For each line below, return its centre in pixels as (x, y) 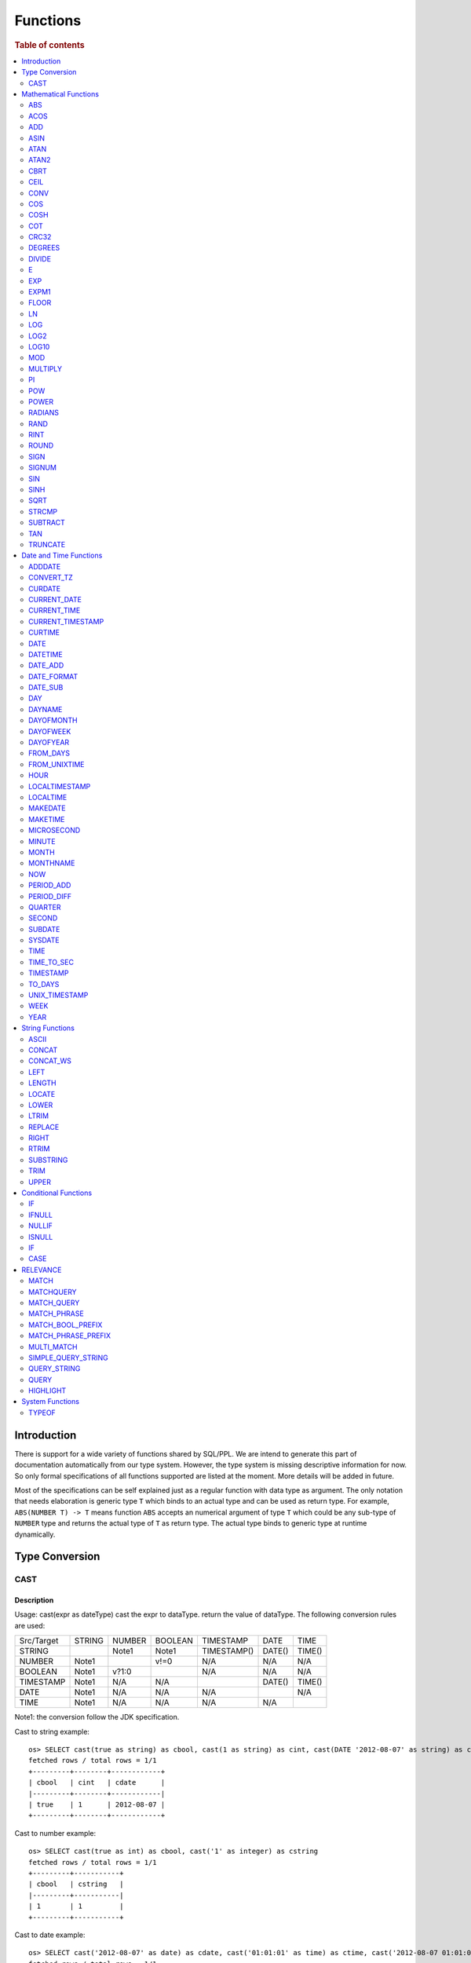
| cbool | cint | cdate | (97, 1783)
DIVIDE (40, 258)
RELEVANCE (42, 1270)
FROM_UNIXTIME (57, 764)
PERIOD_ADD (50, 885)
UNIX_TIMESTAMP (58, 995)
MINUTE (42, 841)
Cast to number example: (55, 1833)
